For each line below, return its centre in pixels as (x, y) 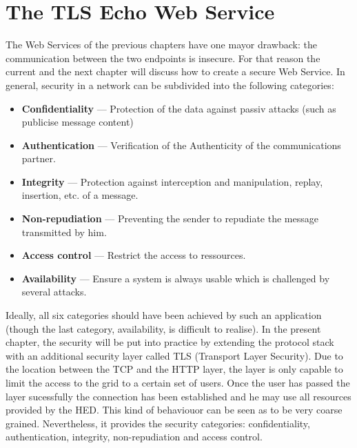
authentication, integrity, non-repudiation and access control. (134, 437)
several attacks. (54, 292)
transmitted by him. (64, 232)
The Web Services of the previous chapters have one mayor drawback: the (161, 45)
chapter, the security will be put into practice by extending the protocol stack (170, 342)
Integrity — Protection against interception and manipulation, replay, (172, 181)
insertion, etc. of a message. (80, 195)
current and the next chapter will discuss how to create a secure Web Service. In (175, 71)
